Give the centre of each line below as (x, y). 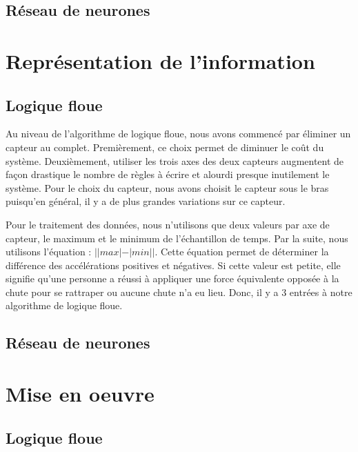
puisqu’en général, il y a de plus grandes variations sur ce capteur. (146, 201)
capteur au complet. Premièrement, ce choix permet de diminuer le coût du (165, 147)
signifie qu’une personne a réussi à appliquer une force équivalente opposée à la (172, 278)
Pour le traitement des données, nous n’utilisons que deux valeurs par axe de (168, 224)
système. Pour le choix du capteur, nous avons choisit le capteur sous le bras (167, 187)
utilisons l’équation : (49, 252)
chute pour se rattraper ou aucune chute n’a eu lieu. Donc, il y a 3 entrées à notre (179, 292)
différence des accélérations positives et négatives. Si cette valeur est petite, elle (173, 265)
